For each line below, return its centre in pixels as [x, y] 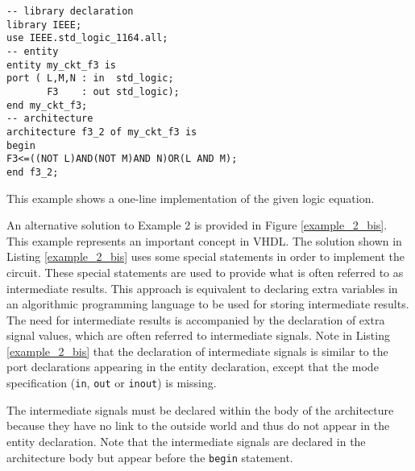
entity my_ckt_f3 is [62, 65]
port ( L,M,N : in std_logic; [90, 78]
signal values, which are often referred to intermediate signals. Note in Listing [198, 335]
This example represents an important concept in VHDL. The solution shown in [204, 240]
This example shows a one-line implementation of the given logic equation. [191, 198]
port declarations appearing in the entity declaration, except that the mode [193, 367]
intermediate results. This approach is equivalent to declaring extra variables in [202, 288]
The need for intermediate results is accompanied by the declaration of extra [196, 319]
